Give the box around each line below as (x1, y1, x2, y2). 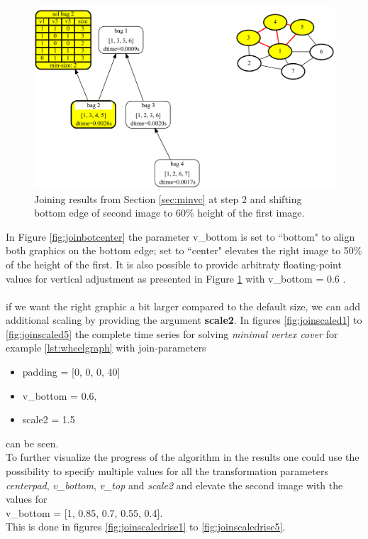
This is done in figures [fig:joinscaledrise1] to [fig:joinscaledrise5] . (6, 519, 286, 534)
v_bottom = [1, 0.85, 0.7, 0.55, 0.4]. (6, 505, 163, 520)
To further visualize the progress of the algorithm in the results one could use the (6, 450, 359, 464)
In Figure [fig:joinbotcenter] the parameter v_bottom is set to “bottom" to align (6, 229, 355, 244)
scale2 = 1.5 (22, 412, 75, 427)
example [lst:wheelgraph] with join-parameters (6, 340, 206, 355)
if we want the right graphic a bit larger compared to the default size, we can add (6, 298, 360, 313)
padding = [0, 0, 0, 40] (22, 364, 121, 379)
